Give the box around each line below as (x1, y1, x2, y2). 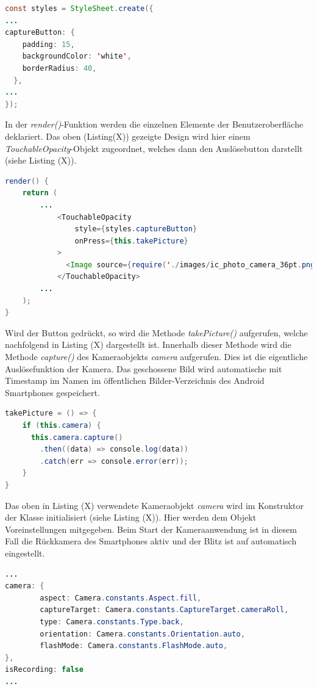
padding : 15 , (22, 40, 75, 49)
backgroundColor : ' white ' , (22, 52, 132, 61)
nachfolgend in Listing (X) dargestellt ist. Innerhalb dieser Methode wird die (5, 338, 291, 351)
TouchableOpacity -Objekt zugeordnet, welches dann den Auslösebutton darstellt (5, 142, 303, 154)
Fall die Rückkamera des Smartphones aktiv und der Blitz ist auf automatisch (5, 535, 297, 547)
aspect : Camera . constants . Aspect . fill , (40, 593, 202, 602)
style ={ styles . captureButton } (74, 225, 198, 234)
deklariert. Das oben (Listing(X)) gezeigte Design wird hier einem (5, 129, 251, 142)
